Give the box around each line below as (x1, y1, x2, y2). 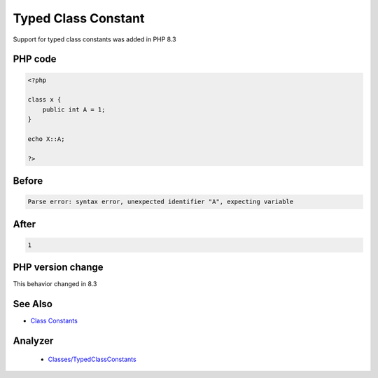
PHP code (13, 53, 57, 65)
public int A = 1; (42, 105, 106, 114)
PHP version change (13, 262, 104, 274)
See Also (13, 298, 52, 310)
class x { (27, 95, 62, 104)
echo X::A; (27, 135, 65, 143)
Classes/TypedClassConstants (48, 355, 136, 363)
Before (13, 175, 43, 187)
